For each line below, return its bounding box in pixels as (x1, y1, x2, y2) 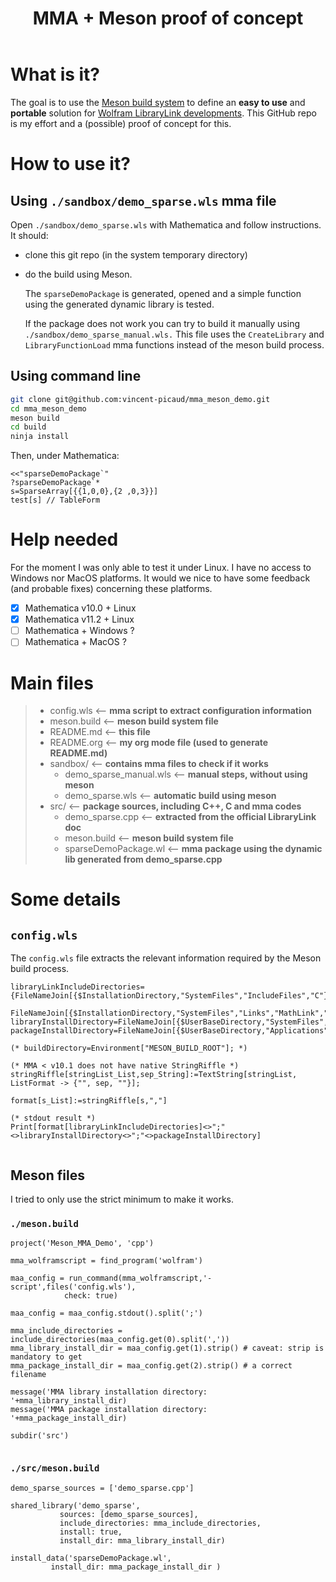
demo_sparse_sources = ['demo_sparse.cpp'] (10, 1483, 195, 1493)
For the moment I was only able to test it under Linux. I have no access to (10, 562, 312, 574)
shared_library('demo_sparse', (10, 1500, 141, 1511)
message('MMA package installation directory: (10, 1405, 208, 1415)
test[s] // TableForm (10, 495, 101, 506)
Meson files (10, 1167, 85, 1184)
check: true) (63, 1291, 118, 1301)
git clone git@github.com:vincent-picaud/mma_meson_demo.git (10, 394, 271, 404)
